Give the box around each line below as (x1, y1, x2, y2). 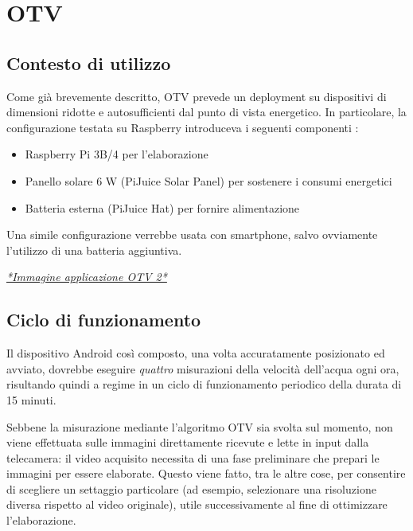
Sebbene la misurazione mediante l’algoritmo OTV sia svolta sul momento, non (6, 418, 393, 435)
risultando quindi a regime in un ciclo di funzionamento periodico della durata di (6, 376, 402, 392)
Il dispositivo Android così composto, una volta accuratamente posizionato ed (6, 345, 385, 361)
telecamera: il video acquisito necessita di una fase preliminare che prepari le (6, 449, 380, 466)
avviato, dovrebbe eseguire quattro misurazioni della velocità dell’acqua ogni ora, (6, 360, 399, 377)
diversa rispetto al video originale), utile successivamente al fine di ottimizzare (6, 496, 388, 513)
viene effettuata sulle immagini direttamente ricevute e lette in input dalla (6, 434, 369, 451)
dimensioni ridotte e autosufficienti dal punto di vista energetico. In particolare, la (6, 103, 407, 120)
